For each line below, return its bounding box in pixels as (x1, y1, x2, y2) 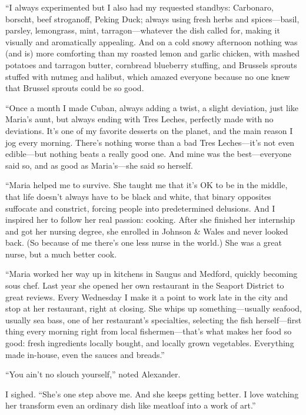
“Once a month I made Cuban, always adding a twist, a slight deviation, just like (5, 101, 299, 113)
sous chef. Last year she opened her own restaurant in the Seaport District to (5, 279, 284, 292)
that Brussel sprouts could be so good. (5, 82, 144, 94)
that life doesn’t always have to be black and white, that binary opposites (5, 190, 271, 202)
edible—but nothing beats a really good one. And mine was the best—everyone (5, 148, 292, 160)
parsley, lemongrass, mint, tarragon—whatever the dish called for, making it (5, 24, 280, 36)
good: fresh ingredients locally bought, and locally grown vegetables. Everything (5, 337, 294, 349)
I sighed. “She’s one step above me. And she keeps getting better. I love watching (5, 387, 299, 400)
